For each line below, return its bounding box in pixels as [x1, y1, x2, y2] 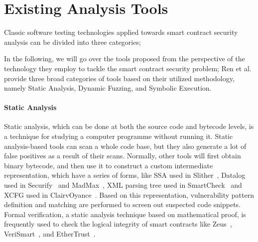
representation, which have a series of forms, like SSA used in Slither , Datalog [4, 170, 246, 180]
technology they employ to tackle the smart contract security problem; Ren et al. [4, 63, 252, 73]
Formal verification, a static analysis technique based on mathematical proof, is [4, 209, 246, 219]
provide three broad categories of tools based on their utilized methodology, [4, 73, 235, 83]
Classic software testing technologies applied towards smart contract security [4, 27, 238, 37]
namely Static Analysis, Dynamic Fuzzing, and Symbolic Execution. [4, 83, 212, 93]
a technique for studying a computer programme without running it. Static [4, 131, 233, 141]
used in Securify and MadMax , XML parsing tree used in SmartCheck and [4, 180, 242, 190]
